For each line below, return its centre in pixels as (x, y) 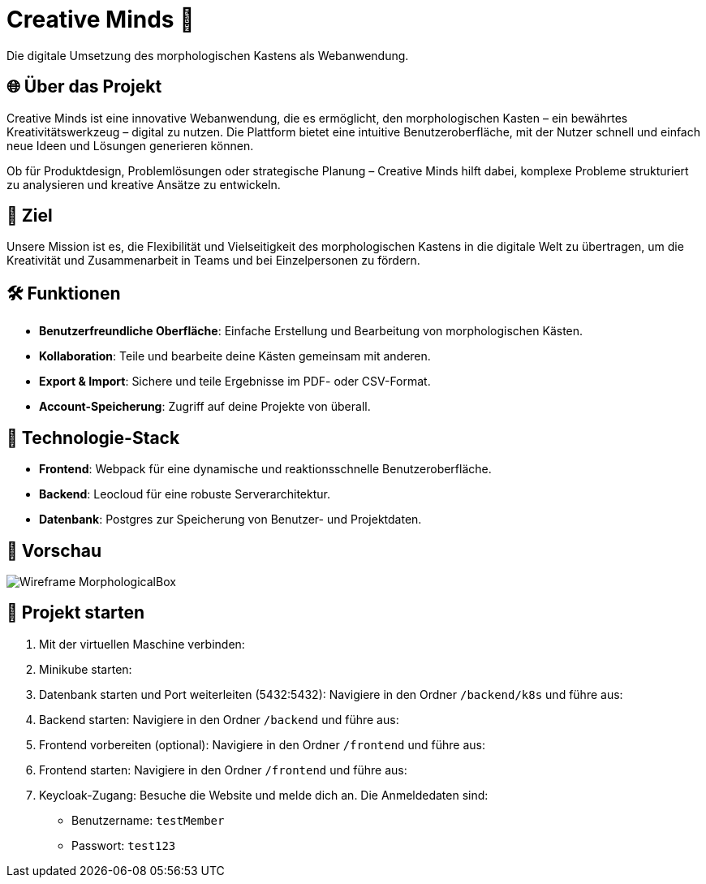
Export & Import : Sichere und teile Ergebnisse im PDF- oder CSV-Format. (235, 382)
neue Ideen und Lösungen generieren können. (130, 145)
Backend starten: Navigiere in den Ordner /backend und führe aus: (219, 719)
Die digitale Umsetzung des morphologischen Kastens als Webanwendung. (208, 55)
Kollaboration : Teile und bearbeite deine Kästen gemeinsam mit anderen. (235, 356)
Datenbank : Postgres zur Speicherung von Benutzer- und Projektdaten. (230, 520)
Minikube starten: (86, 669)
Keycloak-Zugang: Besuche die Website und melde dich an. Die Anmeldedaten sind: (264, 795)
